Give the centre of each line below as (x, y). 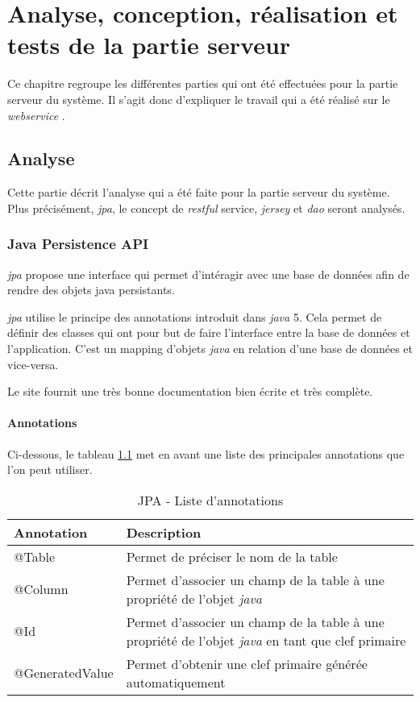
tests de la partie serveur (149, 45)
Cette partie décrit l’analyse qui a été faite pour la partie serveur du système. (199, 192)
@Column (41, 589)
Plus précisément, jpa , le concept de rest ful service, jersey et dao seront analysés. (206, 208)
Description (164, 532)
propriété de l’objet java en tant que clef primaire (266, 640)
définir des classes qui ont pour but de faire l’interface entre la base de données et (209, 332)
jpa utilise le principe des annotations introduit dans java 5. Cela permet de (195, 316)
